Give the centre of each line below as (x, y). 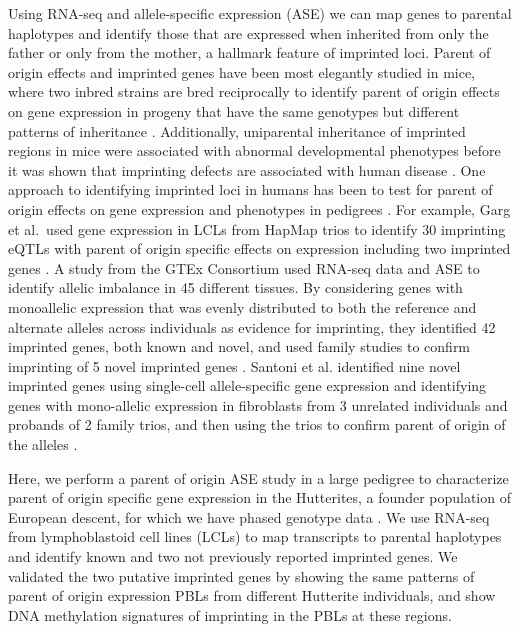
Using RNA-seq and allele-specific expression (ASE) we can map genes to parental (260, 13)
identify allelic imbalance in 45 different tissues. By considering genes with (235, 287)
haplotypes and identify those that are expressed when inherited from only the (248, 32)
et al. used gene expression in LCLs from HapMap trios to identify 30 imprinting (257, 228)
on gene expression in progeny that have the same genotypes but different (234, 110)
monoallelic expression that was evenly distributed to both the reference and (242, 306)
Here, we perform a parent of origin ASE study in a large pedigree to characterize (258, 477)
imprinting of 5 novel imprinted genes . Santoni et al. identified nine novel (234, 365)
